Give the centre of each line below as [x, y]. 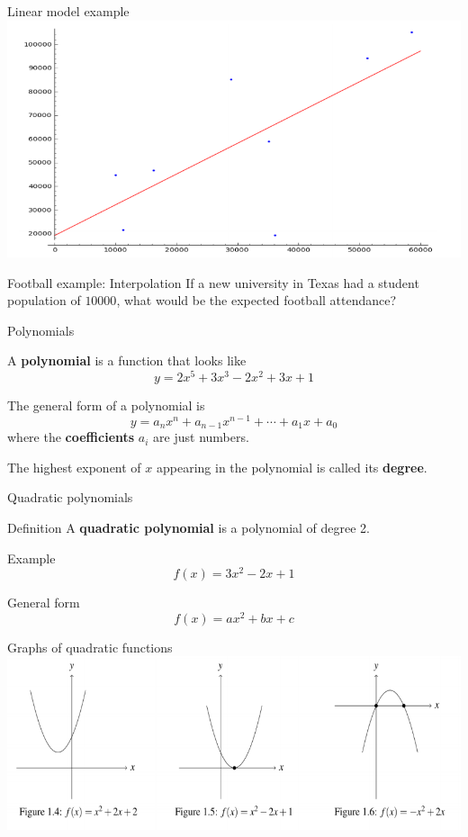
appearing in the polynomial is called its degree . [292, 467]
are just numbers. [201, 437]
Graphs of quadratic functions [90, 647]
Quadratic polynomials [70, 497]
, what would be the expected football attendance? [256, 300]
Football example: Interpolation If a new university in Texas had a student [213, 282]
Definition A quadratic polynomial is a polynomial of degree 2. [189, 527]
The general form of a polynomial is [106, 405]
